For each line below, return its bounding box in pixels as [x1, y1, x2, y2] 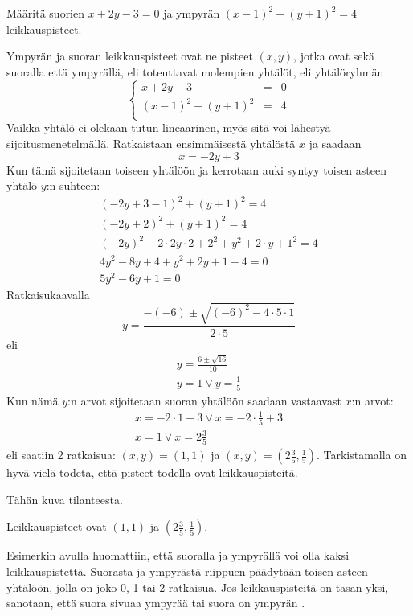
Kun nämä [6, 392, 59, 409]
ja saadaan [309, 135, 362, 152]
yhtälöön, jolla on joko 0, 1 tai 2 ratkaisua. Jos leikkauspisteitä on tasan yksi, [6, 578, 389, 595]
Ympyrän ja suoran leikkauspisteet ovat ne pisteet [6, 47, 253, 64]
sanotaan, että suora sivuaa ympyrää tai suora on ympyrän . [6, 594, 305, 611]
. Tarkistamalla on [316, 446, 407, 463]
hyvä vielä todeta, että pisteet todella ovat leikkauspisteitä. [6, 464, 298, 481]
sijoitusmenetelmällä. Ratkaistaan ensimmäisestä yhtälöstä [6, 135, 296, 152]
